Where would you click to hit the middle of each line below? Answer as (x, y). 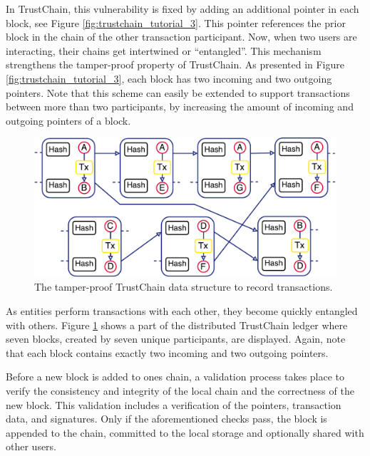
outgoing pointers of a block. (68, 120)
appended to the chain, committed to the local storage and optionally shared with (185, 432)
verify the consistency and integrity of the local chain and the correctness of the (180, 390)
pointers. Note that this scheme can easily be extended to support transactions (178, 92)
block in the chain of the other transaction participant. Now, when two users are (181, 37)
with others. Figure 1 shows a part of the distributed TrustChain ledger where (177, 325)
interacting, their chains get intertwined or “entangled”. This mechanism (164, 50)
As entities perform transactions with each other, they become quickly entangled (182, 310)
